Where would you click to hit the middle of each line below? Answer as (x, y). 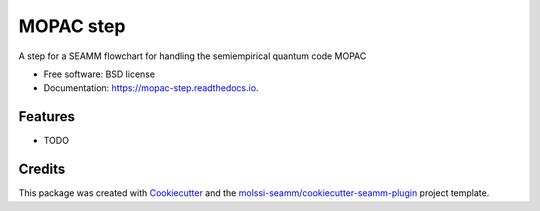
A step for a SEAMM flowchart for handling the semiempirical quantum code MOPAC (192, 56)
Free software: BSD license (99, 74)
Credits (42, 169)
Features (46, 116)
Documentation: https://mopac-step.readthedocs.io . (151, 88)
